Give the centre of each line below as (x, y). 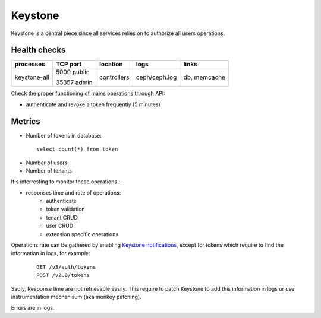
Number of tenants (49, 171)
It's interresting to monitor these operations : (66, 182)
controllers (114, 77)
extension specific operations (82, 234)
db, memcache (204, 77)
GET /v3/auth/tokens (66, 267)
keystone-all (32, 77)
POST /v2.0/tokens (63, 275)
